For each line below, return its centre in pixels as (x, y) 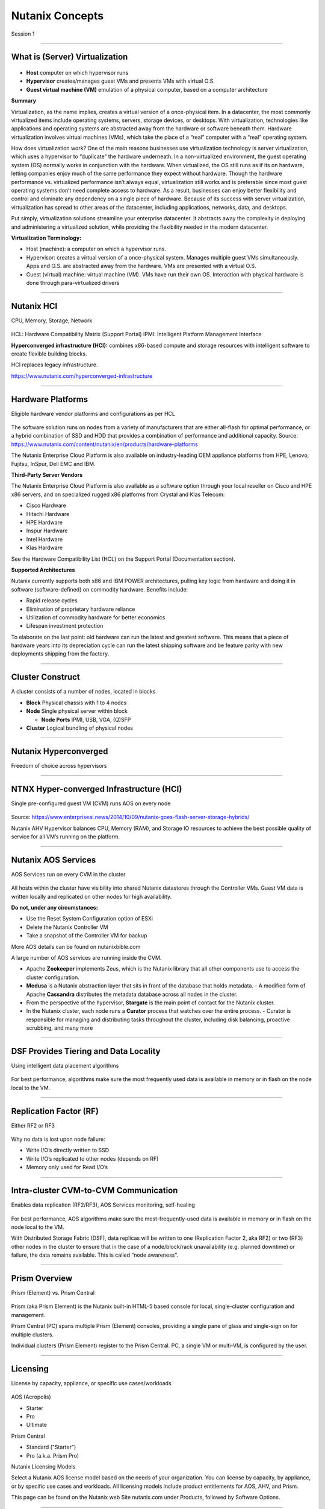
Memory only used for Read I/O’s (67, 1167)
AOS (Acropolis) (31, 1397)
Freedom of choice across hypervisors (59, 765)
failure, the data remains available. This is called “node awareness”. (95, 1255)
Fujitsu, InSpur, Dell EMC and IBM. (53, 464)
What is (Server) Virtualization (70, 57)
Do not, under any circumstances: (55, 908)
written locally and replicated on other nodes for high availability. (91, 896)
